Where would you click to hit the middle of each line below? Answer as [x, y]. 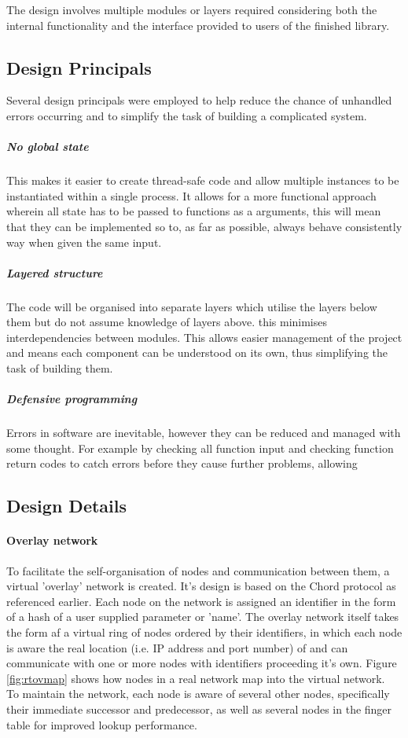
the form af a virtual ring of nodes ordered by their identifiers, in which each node [204, 632]
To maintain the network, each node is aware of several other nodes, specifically [198, 694]
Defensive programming [72, 399]
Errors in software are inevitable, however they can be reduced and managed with [204, 433]
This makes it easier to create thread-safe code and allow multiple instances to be [203, 180]
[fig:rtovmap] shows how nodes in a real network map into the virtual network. [196, 678]
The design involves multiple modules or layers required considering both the [192, 9]
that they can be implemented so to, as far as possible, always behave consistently [204, 226]
